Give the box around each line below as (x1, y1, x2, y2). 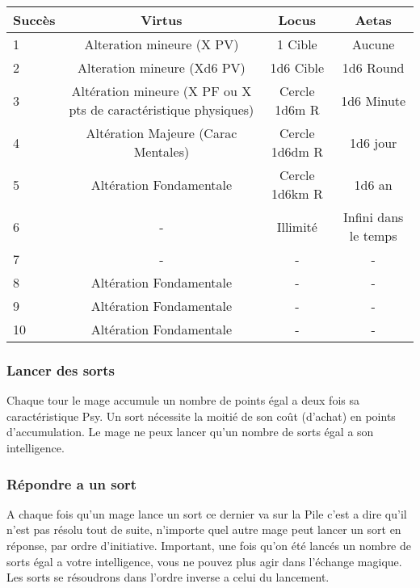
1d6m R (275, 100, 320, 119)
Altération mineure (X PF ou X (71, 82, 252, 100)
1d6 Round (342, 58, 405, 77)
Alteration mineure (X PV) (84, 35, 239, 53)
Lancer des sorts (6, 359, 115, 380)
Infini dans (343, 208, 404, 226)
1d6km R (271, 184, 323, 203)
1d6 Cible (270, 58, 325, 77)
